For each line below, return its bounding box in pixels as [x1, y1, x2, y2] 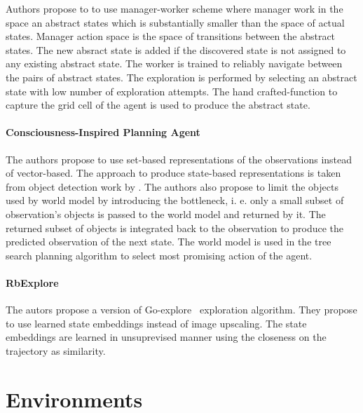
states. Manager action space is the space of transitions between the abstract [6, 29, 336, 43]
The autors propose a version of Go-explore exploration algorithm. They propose [6, 302, 357, 317]
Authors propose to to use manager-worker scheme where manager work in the [6, 1, 343, 15]
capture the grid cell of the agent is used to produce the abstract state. [6, 97, 310, 112]
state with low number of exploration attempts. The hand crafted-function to [6, 83, 338, 98]
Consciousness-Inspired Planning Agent [6, 125, 200, 140]
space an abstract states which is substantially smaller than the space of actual [6, 15, 345, 29]
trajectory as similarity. [6, 343, 106, 358]
